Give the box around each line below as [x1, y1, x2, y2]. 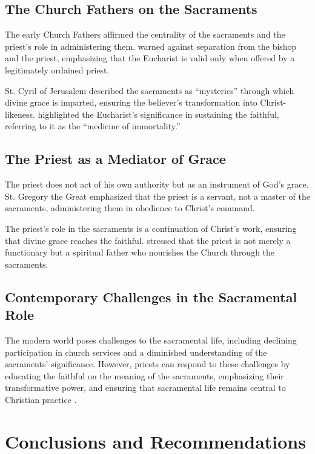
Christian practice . [5, 393, 77, 405]
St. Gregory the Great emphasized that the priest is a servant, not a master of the [5, 189, 311, 202]
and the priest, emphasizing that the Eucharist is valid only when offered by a [5, 52, 295, 64]
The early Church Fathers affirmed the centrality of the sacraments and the [5, 28, 285, 41]
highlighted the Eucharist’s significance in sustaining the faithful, [38, 107, 279, 120]
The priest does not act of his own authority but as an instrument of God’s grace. [5, 178, 309, 191]
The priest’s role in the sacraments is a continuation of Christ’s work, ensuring [5, 222, 297, 234]
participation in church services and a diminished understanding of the [5, 345, 267, 358]
